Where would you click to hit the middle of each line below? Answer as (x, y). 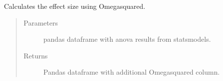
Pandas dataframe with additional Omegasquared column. (132, 72)
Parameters (41, 22)
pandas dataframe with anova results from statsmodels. (127, 39)
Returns (36, 55)
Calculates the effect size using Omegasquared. (75, 6)
